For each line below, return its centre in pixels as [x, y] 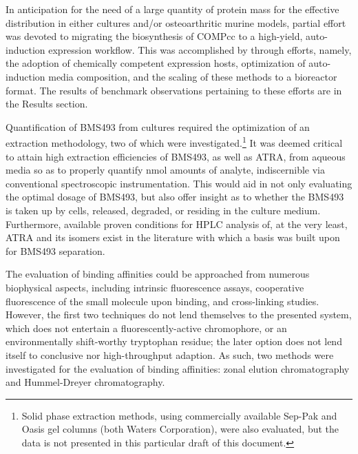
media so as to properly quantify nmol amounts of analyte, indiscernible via [166, 170]
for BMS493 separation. [55, 250]
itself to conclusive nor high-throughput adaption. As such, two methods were [170, 354]
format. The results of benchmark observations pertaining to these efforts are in [174, 90]
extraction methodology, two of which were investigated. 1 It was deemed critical [174, 142]
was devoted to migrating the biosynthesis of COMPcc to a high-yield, [154, 36]
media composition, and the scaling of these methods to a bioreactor [193, 76]
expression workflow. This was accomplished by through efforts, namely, [200, 49]
